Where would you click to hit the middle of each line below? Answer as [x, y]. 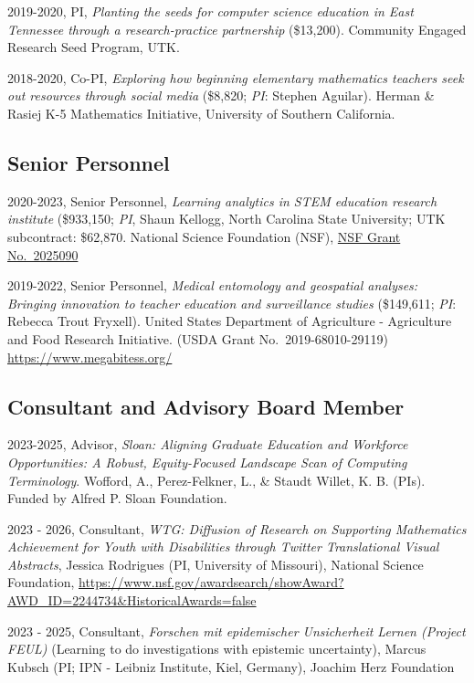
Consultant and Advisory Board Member [206, 406]
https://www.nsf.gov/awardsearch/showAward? [211, 582]
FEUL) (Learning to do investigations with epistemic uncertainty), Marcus [217, 649]
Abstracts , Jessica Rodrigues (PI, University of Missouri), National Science [216, 564]
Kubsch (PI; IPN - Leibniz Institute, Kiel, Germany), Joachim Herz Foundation [231, 666]
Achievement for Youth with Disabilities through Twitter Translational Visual [223, 546]
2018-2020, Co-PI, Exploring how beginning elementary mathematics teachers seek [236, 77]
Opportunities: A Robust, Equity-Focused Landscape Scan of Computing [207, 462]
